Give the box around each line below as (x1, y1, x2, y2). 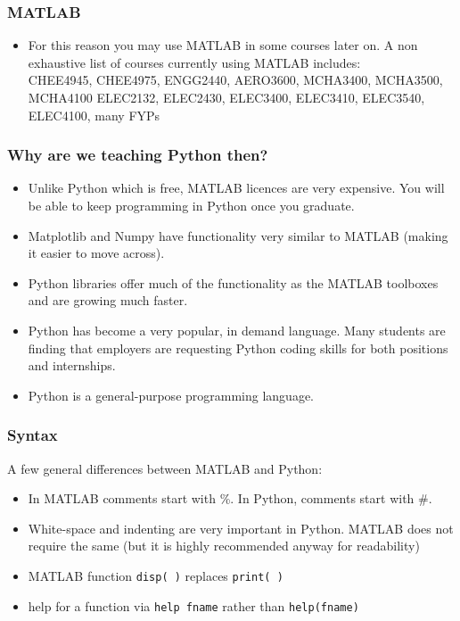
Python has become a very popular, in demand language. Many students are (28, 320, 446, 339)
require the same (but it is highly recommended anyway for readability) (28, 536, 420, 555)
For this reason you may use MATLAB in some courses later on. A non (28, 36, 418, 54)
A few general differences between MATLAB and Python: (7, 459, 323, 477)
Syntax (7, 424, 58, 446)
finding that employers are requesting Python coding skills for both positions (28, 338, 448, 357)
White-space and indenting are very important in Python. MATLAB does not (28, 518, 454, 537)
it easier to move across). (28, 244, 165, 262)
